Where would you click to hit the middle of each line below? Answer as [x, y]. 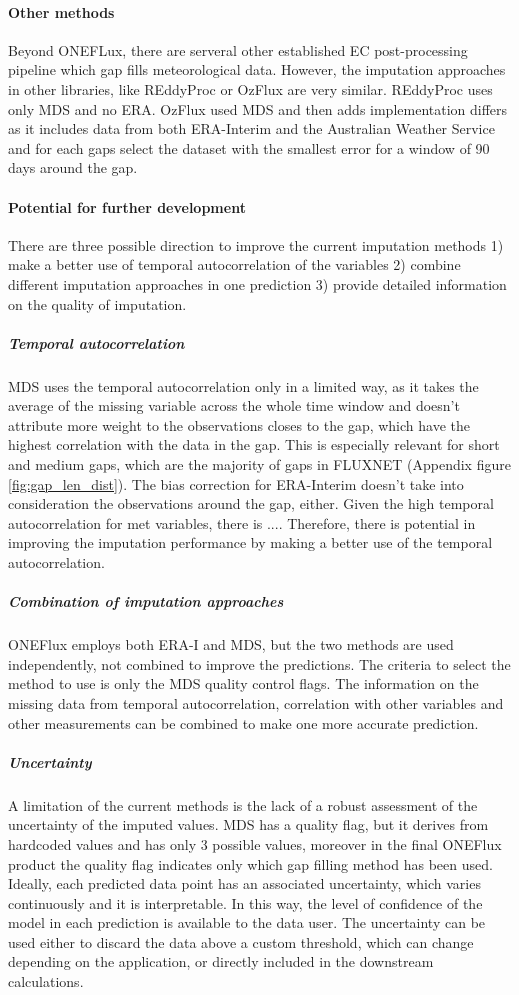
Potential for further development [127, 206]
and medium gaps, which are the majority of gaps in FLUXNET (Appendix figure [259, 464]
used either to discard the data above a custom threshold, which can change [241, 941]
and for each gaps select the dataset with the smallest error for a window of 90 [249, 147]
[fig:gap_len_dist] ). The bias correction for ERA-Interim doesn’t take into [236, 483]
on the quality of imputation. [97, 303]
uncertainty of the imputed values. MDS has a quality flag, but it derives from [248, 824]
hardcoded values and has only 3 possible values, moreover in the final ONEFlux [255, 843]
